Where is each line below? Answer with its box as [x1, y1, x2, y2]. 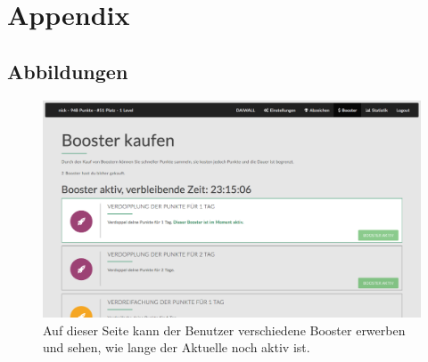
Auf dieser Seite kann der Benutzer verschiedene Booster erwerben [43, 320, 406, 339]
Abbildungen [7, 57, 128, 84]
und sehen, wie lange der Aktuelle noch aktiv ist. [43, 338, 310, 357]
